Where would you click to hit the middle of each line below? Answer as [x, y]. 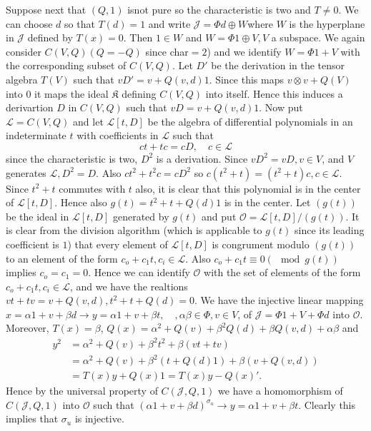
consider [24, 51]
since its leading [330, 230]
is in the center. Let [267, 202]
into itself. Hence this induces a [274, 93]
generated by [141, 216]
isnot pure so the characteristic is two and [219, 9]
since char [167, 51]
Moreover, [28, 328]
